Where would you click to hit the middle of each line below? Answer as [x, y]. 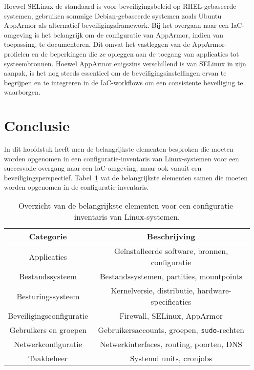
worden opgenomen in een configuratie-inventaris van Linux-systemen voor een [122, 158]
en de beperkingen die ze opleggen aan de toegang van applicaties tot [135, 53]
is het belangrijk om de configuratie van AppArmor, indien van [129, 34]
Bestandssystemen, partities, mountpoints [171, 276]
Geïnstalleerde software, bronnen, [171, 251]
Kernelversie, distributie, [153, 291]
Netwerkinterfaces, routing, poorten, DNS [171, 344]
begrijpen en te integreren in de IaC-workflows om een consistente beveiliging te [124, 82]
